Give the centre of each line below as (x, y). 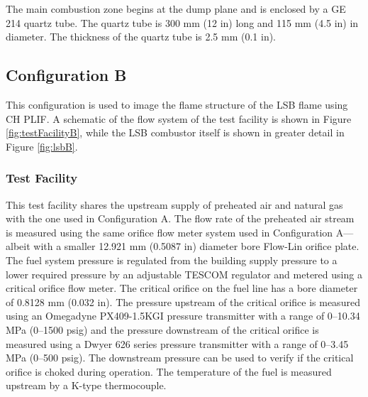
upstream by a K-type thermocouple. (86, 385)
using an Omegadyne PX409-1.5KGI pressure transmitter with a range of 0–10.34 (183, 316)
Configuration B (66, 75)
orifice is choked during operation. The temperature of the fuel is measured (169, 371)
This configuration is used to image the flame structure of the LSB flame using (177, 104)
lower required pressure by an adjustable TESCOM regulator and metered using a (184, 274)
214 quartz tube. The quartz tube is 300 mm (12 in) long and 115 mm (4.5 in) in (182, 22)
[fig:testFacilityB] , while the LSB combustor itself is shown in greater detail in (175, 132)
